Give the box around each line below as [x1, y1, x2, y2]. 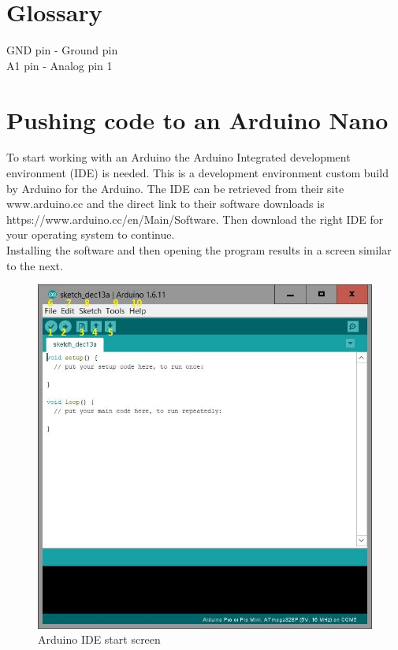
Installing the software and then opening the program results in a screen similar [6, 242, 392, 258]
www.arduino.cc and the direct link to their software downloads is [6, 195, 325, 212]
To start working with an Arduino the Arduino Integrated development [6, 149, 351, 165]
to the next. [6, 257, 63, 273]
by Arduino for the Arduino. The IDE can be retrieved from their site [6, 180, 344, 196]
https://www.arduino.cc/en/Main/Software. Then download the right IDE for [6, 210, 384, 227]
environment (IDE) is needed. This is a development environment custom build [6, 165, 389, 181]
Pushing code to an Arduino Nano [6, 103, 389, 136]
